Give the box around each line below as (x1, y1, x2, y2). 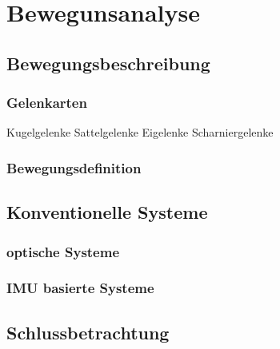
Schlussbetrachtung (6, 319, 170, 344)
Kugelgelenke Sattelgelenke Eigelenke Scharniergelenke (6, 124, 274, 141)
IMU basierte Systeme (6, 278, 154, 298)
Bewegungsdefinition (6, 157, 142, 177)
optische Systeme (6, 241, 120, 261)
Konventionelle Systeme (6, 200, 208, 224)
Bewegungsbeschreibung (6, 50, 210, 75)
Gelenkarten (6, 93, 87, 113)
